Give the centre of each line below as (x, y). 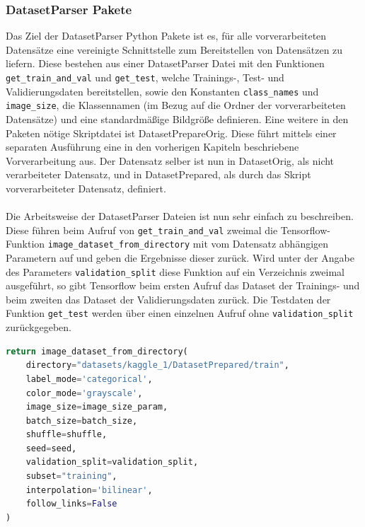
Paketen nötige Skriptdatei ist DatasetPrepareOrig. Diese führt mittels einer (171, 133)
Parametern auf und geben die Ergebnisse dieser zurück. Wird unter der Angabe (180, 258)
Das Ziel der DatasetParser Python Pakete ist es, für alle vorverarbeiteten (166, 36)
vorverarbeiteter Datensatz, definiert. (86, 188)
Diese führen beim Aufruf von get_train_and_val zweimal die (142, 230)
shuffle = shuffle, (66, 435)
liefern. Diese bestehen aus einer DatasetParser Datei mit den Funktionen (165, 63)
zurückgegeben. (39, 327)
